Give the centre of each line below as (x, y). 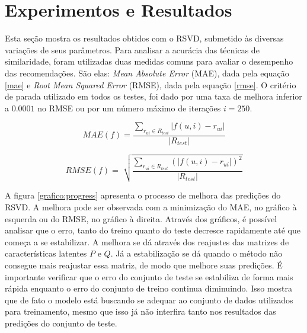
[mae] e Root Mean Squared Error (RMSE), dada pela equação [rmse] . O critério (151, 84)
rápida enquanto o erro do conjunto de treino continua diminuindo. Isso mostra (149, 288)
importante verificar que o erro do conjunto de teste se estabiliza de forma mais (149, 276)
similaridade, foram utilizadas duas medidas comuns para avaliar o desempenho (149, 61)
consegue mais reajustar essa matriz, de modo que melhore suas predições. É (144, 265)
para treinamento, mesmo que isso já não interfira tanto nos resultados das (140, 311)
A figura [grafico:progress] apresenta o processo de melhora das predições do (143, 195)
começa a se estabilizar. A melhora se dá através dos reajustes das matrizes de (147, 241)
